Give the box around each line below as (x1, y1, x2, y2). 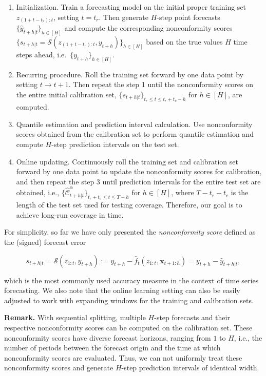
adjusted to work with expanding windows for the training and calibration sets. (4, 295, 254, 305)
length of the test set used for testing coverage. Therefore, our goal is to (16, 199, 242, 210)
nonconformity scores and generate (4, 362, 113, 373)
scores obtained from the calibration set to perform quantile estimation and (16, 129, 254, 139)
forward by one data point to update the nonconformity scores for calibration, (16, 166, 262, 177)
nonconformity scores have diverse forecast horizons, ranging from (4, 332, 211, 343)
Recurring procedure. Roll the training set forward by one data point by (16, 69, 243, 79)
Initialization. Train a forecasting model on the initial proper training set (16, 2, 246, 12)
